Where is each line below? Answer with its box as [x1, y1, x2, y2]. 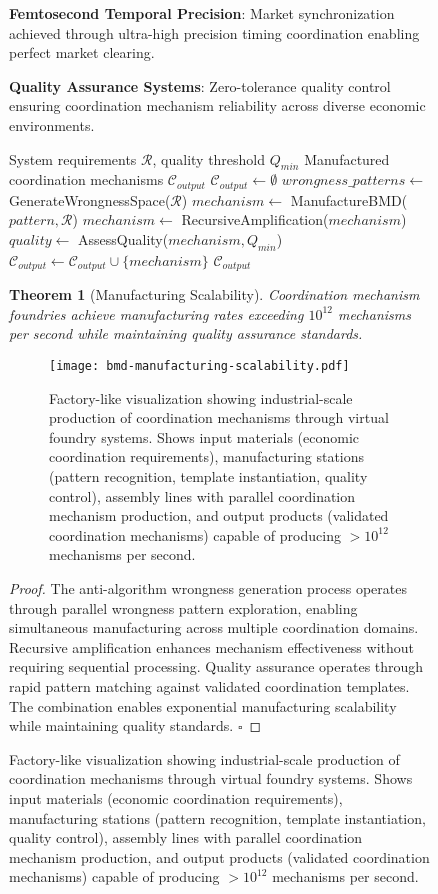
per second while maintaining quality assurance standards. [9, 323, 363, 344]
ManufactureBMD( [290, 189, 408, 210]
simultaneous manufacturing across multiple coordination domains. [9, 617, 419, 638]
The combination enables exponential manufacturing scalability [9, 695, 397, 716]
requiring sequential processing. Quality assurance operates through [9, 656, 424, 677]
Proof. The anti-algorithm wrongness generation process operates [9, 578, 407, 599]
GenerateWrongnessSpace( [9, 189, 171, 210]
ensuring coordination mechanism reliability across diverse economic [9, 95, 426, 116]
